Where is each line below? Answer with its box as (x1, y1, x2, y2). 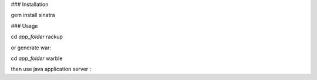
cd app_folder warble (11, 55, 63, 62)
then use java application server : (11, 65, 92, 73)
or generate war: (11, 44, 52, 51)
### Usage (11, 22, 38, 29)
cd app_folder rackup (11, 33, 63, 41)
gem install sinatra (11, 12, 55, 19)
